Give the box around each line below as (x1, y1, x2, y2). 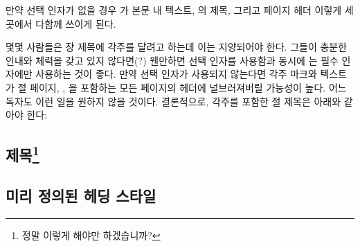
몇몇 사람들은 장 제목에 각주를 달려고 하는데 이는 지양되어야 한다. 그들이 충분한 (6, 39, 348, 54)
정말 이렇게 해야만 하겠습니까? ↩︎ (21, 227, 161, 242)
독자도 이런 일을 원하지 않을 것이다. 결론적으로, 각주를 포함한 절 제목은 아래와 (6, 94, 341, 108)
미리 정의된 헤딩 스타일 (6, 184, 156, 206)
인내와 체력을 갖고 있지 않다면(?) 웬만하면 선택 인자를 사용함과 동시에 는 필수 (6, 53, 339, 67)
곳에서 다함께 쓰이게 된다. (6, 16, 116, 30)
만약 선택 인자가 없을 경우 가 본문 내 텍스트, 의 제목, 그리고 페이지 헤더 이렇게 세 (6, 3, 354, 17)
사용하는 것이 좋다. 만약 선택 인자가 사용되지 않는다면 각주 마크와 (35, 67, 317, 81)
